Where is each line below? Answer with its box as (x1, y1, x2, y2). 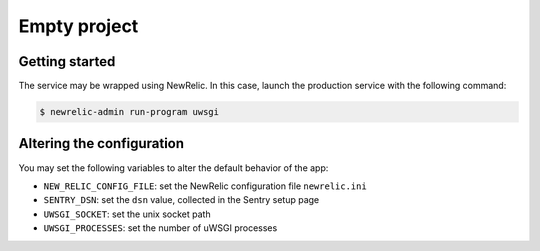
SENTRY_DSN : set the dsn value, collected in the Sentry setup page (43, 194, 320, 206)
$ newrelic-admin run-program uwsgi (39, 106, 220, 118)
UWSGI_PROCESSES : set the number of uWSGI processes (43, 222, 278, 234)
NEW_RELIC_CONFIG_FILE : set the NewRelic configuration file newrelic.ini (43, 180, 367, 192)
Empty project (18, 15, 139, 37)
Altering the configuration (18, 135, 185, 152)
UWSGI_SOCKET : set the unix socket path (43, 208, 211, 220)
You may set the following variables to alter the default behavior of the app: (18, 161, 329, 174)
